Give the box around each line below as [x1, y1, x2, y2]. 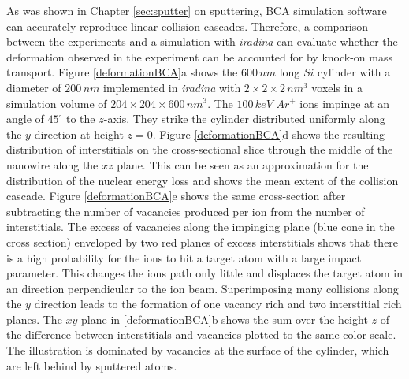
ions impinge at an [299, 95, 390, 111]
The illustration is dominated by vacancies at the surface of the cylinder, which [6, 342, 389, 359]
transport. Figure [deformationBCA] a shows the [6, 64, 238, 80]
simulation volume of [6, 95, 107, 111]
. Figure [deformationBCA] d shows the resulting [152, 125, 385, 142]
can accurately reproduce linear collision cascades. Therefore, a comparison [6, 17, 369, 34]
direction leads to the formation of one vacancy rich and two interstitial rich [34, 295, 402, 312]
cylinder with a [318, 64, 391, 80]
